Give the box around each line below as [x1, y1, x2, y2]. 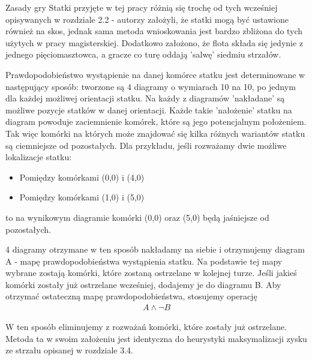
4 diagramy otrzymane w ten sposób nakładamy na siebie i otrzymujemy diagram [5, 243, 305, 256]
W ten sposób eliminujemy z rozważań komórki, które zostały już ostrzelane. [5, 320, 287, 333]
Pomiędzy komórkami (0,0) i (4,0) [19, 170, 145, 183]
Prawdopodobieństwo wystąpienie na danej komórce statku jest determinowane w [5, 68, 305, 80]
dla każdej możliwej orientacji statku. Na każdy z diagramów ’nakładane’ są [5, 92, 285, 104]
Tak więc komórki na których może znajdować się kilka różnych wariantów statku [5, 127, 305, 139]
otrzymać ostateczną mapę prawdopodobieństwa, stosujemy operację [5, 290, 257, 302]
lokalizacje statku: [5, 151, 72, 163]
